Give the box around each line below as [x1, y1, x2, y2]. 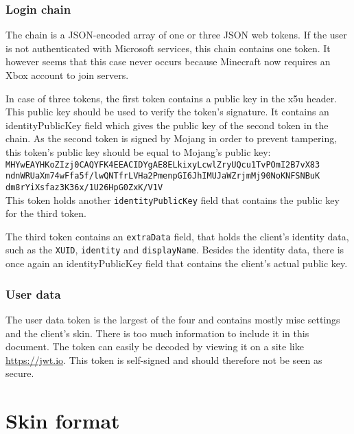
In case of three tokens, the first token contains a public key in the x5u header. [5, 91, 338, 105]
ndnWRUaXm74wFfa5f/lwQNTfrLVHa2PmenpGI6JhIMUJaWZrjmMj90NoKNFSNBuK [5, 171, 320, 181]
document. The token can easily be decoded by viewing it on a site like [5, 339, 304, 354]
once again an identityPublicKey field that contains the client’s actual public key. [5, 256, 348, 271]
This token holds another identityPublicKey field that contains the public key [5, 192, 340, 207]
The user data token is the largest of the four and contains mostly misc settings [5, 312, 340, 326]
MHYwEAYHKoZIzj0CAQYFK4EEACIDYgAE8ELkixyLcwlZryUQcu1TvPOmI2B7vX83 [5, 159, 320, 170]
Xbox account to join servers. [5, 68, 129, 82]
